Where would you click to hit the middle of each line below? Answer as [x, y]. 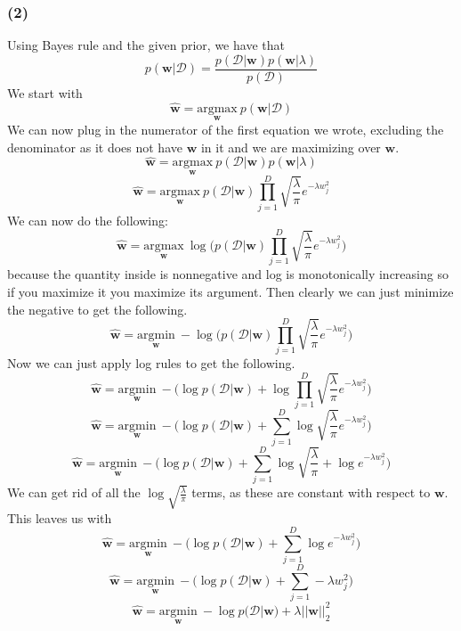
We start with [45, 92]
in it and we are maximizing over [291, 147]
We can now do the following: [88, 220]
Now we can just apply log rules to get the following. [151, 363]
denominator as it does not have [95, 147]
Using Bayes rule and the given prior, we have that [146, 45]
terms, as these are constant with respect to [311, 492]
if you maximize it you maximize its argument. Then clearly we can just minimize [230, 291]
